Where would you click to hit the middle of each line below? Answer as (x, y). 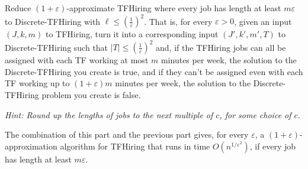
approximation (31, 146)
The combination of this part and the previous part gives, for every (127, 134)
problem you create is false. (91, 94)
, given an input (263, 21)
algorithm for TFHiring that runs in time (135, 146)
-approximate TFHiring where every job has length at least (174, 8)
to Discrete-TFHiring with (53, 21)
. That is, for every (178, 21)
